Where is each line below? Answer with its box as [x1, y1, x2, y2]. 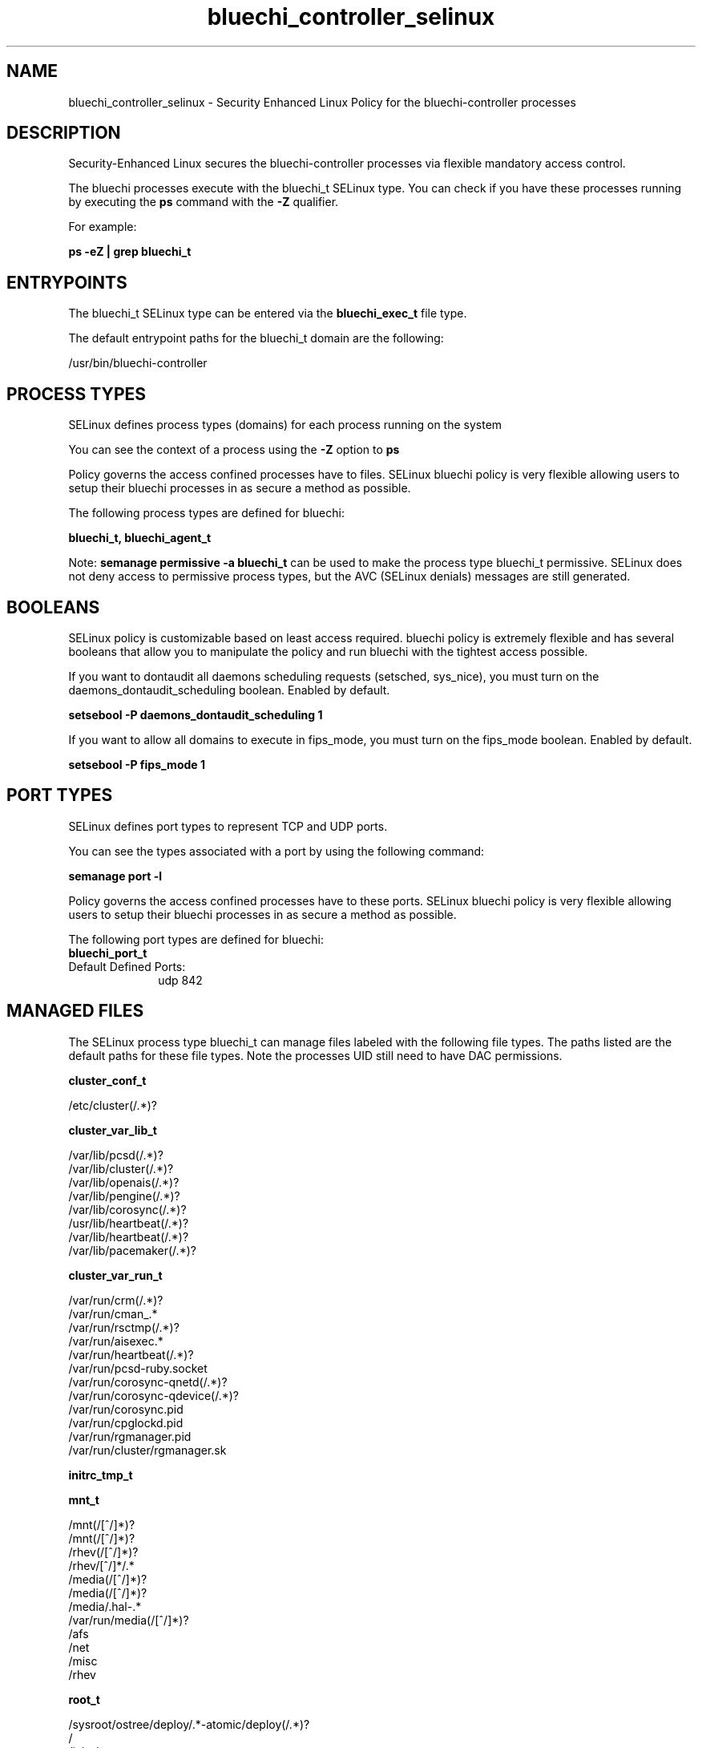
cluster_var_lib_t [68, 1123, 157, 1137]
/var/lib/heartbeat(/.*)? [68, 1229, 189, 1244]
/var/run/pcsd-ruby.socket [68, 1361, 208, 1375]
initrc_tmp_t [68, 1467, 133, 1482]
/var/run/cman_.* [68, 1306, 158, 1321]
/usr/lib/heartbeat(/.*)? [68, 1216, 189, 1230]
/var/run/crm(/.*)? [68, 1293, 163, 1307]
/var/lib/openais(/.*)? [68, 1175, 180, 1189]
